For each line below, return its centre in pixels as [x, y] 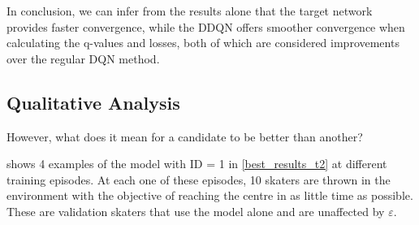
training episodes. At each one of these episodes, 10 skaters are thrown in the [199, 179]
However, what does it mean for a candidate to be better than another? [185, 136]
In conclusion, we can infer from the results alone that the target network [190, 11]
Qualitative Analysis [93, 102]
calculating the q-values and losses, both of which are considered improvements [203, 43]
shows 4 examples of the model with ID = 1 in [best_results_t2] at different [197, 164]
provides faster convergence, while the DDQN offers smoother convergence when [206, 26]
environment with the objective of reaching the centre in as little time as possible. [210, 195]
